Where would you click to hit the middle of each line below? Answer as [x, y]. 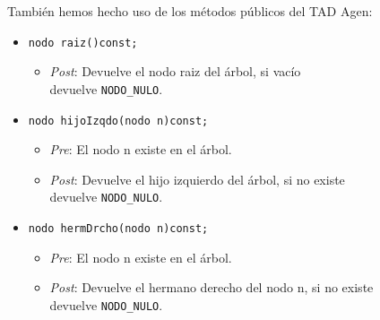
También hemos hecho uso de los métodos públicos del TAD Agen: [190, 11]
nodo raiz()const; [83, 43]
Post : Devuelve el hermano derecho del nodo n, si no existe [212, 287]
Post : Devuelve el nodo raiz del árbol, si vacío [175, 71]
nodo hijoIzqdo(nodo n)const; [118, 121]
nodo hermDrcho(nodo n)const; [118, 229]
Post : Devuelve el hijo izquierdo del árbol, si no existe [197, 179]
